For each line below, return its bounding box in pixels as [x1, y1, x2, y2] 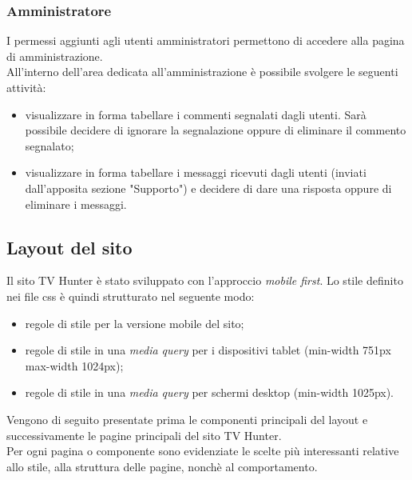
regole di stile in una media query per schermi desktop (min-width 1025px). [25, 384, 394, 401]
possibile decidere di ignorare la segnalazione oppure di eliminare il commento [25, 122, 406, 138]
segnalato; [25, 137, 74, 154]
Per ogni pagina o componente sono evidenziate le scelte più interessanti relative [6, 442, 399, 459]
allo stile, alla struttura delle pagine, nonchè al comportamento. [6, 458, 318, 474]
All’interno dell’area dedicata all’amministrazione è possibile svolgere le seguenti [6, 63, 398, 80]
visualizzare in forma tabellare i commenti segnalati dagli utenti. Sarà [25, 106, 366, 122]
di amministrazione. [6, 47, 103, 64]
